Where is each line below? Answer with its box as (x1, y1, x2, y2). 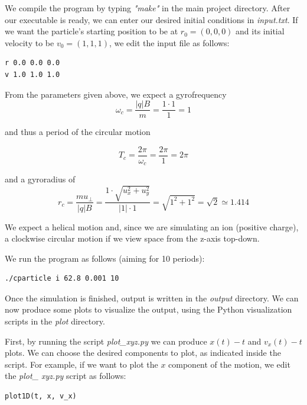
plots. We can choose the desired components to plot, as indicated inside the (5, 346, 281, 359)
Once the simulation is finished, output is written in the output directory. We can (5, 291, 299, 304)
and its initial (236, 25, 285, 37)
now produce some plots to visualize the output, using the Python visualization (5, 303, 292, 316)
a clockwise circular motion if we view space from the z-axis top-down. (5, 232, 260, 245)
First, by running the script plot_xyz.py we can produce (5, 335, 207, 347)
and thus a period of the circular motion (5, 126, 151, 138)
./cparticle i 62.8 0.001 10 (5, 274, 119, 283)
